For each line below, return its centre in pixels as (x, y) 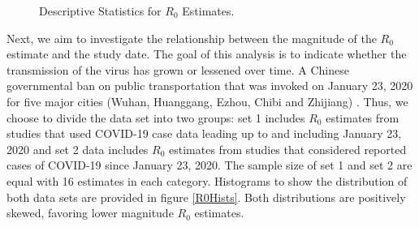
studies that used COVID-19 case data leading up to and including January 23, (204, 133)
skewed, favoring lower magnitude (90, 213)
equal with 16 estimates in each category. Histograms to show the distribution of (207, 180)
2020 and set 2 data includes (78, 149)
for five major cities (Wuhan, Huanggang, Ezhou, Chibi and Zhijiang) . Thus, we (207, 101)
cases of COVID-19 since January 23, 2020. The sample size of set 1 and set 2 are (209, 165)
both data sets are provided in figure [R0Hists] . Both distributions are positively (206, 197)
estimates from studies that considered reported (288, 149)
